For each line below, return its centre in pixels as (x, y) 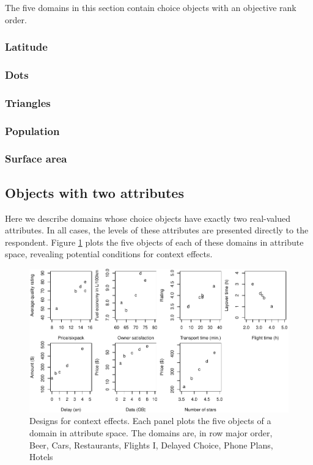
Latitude (26, 47)
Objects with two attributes (94, 192)
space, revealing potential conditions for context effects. (109, 254)
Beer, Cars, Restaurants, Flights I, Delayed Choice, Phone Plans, (151, 445)
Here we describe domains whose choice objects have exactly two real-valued (148, 218)
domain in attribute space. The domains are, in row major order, (151, 433)
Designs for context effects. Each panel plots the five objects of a (150, 421)
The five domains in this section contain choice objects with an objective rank (151, 7)
